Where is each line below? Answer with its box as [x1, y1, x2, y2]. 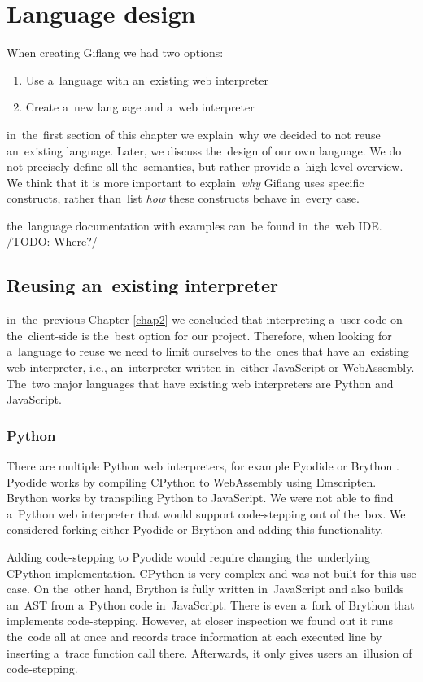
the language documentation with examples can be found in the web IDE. [7, 216, 382, 234]
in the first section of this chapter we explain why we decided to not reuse [7, 125, 381, 142]
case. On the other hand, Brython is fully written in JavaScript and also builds [7, 580, 404, 597]
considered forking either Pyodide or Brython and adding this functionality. [7, 521, 384, 538]
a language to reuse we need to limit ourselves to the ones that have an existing [7, 343, 409, 360]
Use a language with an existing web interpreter [25, 71, 268, 88]
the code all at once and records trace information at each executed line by [7, 627, 382, 645]
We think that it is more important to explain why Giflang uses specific [7, 173, 364, 190]
